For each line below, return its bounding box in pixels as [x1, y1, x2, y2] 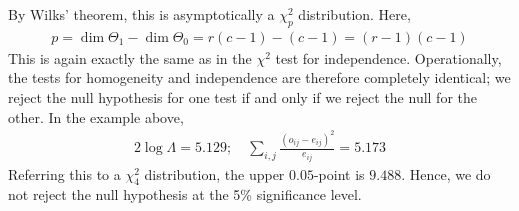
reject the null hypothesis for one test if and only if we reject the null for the [8, 87, 477, 108]
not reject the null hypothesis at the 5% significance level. [8, 184, 362, 205]
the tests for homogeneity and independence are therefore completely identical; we [8, 67, 511, 88]
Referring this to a [8, 163, 121, 184]
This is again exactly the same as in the [8, 47, 252, 68]
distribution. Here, [298, 4, 411, 24]
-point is [313, 163, 365, 184]
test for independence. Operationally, [275, 47, 502, 68]
